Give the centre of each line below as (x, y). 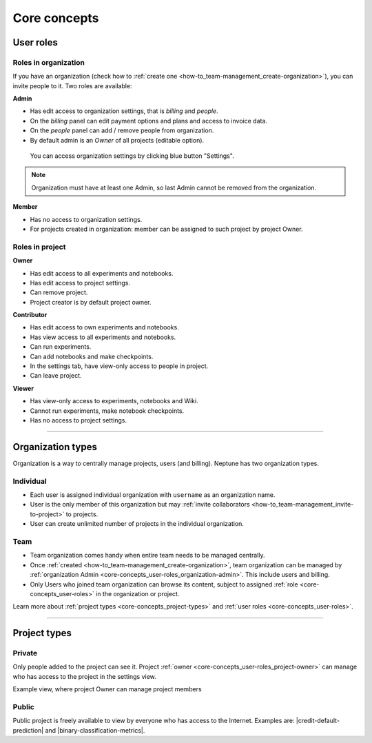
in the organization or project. (137, 593)
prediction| (28, 730)
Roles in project (39, 247)
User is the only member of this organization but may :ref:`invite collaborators (140, 505)
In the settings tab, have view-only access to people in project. (119, 366)
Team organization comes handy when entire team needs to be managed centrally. (147, 556)
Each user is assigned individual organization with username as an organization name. (153, 495)
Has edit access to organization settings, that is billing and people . (124, 111)
